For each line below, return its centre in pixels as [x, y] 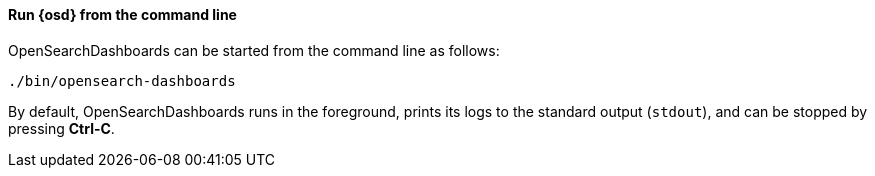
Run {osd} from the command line [122, 14]
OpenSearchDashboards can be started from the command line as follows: [254, 50]
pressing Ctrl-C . [61, 128]
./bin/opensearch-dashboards [122, 80]
